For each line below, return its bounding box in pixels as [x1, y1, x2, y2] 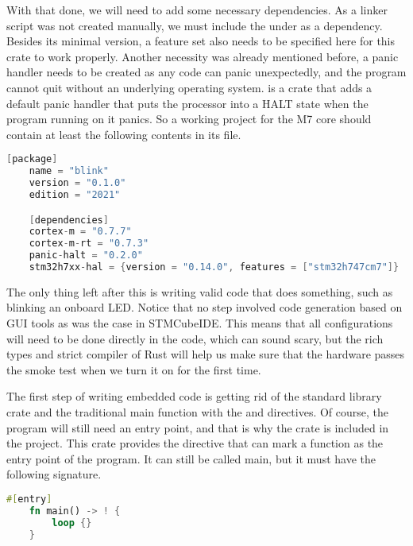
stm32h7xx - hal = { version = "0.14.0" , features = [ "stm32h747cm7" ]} [29, 261, 399, 273]
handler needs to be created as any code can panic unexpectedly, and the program [6, 64, 407, 80]
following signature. [6, 466, 102, 482]
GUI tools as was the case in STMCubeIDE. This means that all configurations [6, 315, 393, 331]
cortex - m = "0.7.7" [29, 226, 132, 238]
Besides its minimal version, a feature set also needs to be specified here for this [6, 33, 396, 49]
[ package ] [6, 153, 58, 165]
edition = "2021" [29, 188, 121, 200]
